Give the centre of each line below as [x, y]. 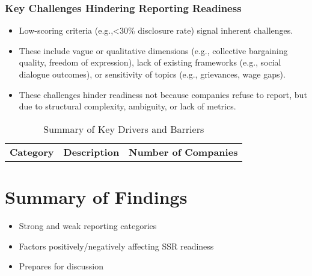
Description [91, 152]
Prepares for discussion [61, 266]
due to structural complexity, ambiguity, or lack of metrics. [127, 106]
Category [32, 152]
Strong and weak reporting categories [88, 225]
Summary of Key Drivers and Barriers [124, 129]
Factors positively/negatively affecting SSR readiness [116, 246]
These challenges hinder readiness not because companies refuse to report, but [163, 94]
